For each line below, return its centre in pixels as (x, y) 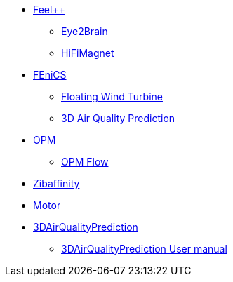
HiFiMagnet (88, 53)
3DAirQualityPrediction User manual (144, 249)
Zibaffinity (56, 183)
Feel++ (49, 9)
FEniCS (50, 75)
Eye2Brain (85, 31)
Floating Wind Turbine (112, 96)
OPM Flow (85, 162)
